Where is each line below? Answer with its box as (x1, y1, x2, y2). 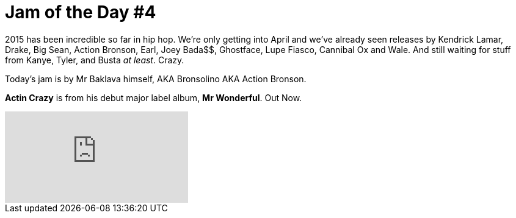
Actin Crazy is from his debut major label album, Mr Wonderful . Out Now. (5, 92, 302, 103)
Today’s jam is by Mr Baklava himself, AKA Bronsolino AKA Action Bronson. (5, 73, 307, 84)
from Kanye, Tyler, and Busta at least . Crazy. (5, 54, 184, 65)
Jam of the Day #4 (5, 2, 156, 23)
